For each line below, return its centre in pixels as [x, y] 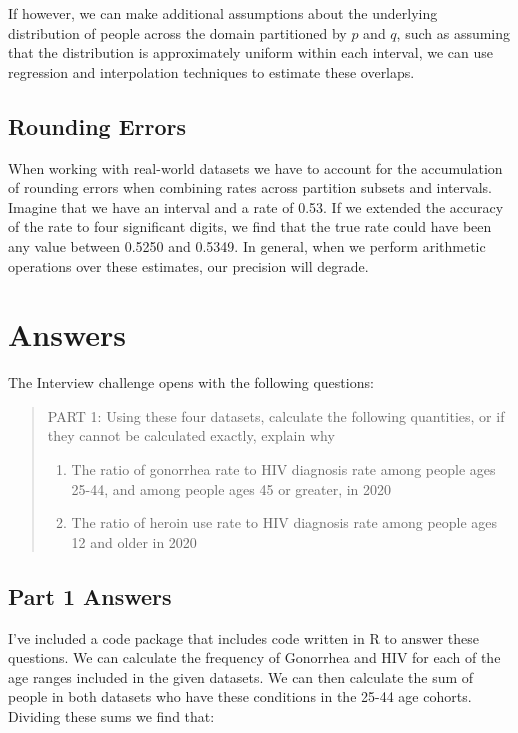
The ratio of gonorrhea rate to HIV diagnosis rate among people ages [283, 469]
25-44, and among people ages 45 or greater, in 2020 [231, 488]
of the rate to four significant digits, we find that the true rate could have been [250, 226]
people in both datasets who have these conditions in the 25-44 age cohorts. [240, 696]
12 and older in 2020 [134, 541]
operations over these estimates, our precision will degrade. [188, 265]
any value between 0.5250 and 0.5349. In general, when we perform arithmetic [247, 245]
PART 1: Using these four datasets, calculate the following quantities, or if [276, 415]
